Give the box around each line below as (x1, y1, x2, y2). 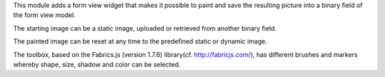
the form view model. (13, 11, 76, 19)
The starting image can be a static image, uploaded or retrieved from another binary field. (13, 24, 277, 32)
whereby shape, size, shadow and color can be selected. (13, 60, 181, 68)
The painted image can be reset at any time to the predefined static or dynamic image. (13, 37, 267, 46)
